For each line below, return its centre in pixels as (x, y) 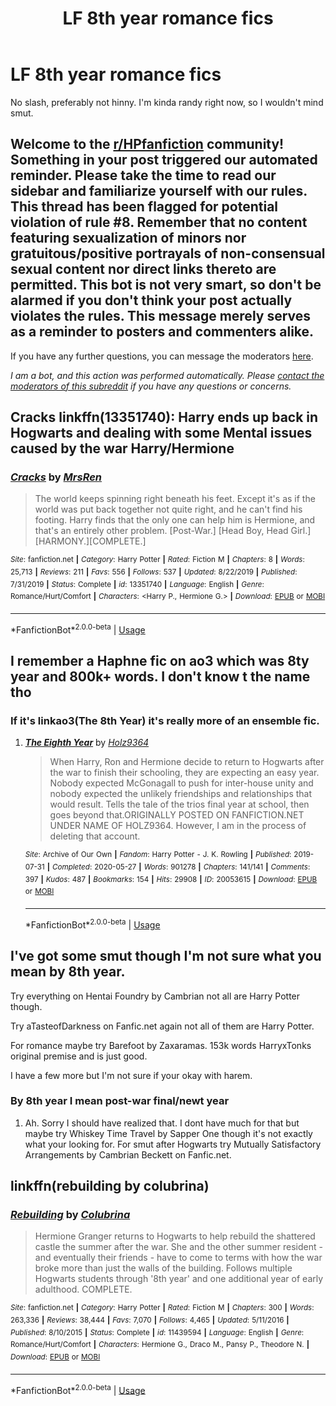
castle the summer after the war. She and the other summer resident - (178, 1247)
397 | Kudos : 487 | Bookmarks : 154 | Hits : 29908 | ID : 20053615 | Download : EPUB (171, 879)
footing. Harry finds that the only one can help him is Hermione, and (175, 520)
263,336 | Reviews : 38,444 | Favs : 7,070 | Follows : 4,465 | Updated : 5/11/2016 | (150, 1320)
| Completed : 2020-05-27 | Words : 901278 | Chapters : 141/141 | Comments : (178, 867)
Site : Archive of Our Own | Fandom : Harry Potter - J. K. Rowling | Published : (158, 855)
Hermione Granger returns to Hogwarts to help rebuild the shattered (175, 1236)
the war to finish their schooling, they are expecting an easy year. (184, 773)
